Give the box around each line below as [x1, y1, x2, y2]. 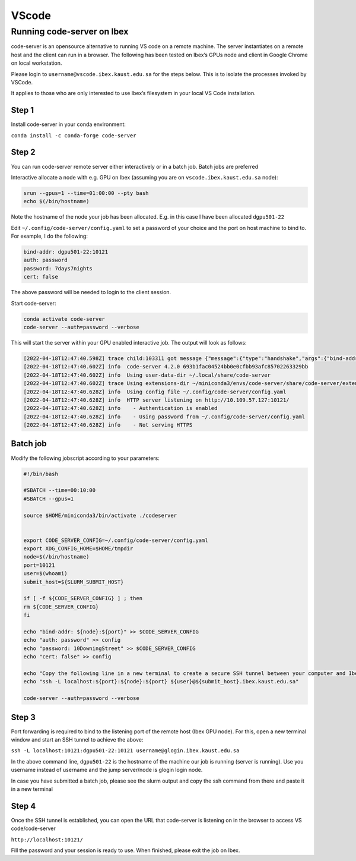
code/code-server [11, 825, 56, 832]
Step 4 [11, 801, 36, 811]
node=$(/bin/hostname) [23, 553, 90, 560]
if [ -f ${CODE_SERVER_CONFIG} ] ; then [23, 595, 142, 602]
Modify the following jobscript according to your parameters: [11, 455, 160, 462]
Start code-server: [11, 299, 56, 307]
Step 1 [11, 105, 34, 115]
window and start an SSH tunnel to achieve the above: [11, 736, 144, 743]
